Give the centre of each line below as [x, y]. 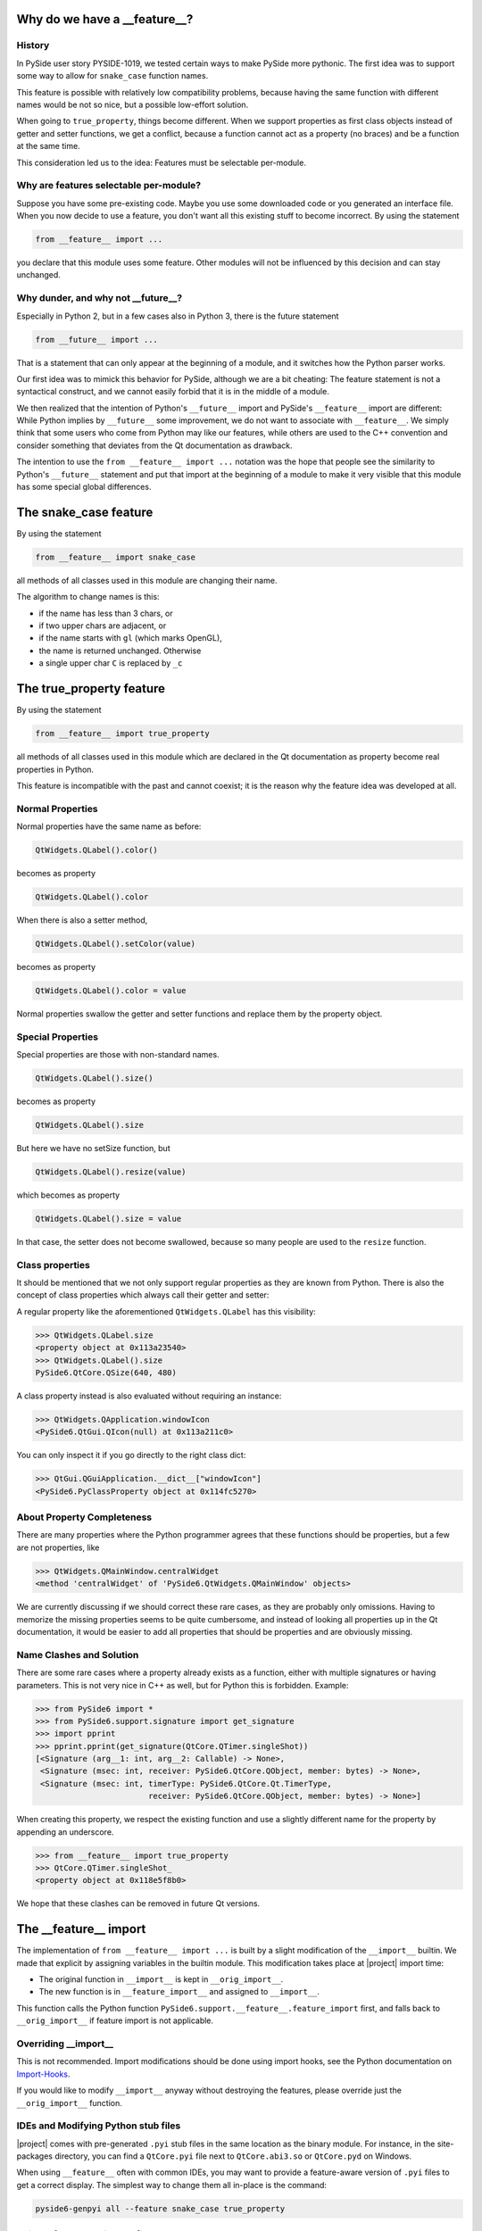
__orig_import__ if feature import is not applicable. [115, 2020]
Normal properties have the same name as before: [109, 826]
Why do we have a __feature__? [105, 19]
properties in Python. [55, 769]
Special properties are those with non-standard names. [118, 1055]
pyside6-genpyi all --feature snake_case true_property [160, 2208]
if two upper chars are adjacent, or [103, 626]
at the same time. [48, 146]
